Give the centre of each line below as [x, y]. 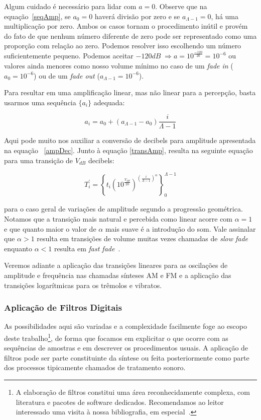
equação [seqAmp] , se [37, 16]
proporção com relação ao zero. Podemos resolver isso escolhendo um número [123, 46]
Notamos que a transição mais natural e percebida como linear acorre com [118, 219]
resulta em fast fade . [87, 248]
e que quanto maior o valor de [50, 228]
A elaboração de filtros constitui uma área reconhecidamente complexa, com [133, 392]
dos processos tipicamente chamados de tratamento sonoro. [95, 367]
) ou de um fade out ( [67, 75]
